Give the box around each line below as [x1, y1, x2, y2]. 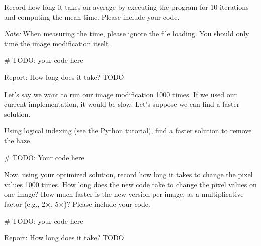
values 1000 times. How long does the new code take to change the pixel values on [4, 179, 257, 189]
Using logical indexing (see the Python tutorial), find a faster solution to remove [4, 125, 252, 136]
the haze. [4, 135, 32, 145]
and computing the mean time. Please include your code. [4, 11, 180, 22]
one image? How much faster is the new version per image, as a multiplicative [4, 189, 244, 199]
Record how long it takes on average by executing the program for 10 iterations [4, 2, 249, 12]
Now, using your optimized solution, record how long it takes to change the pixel [4, 169, 253, 180]
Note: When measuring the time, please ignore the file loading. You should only [4, 28, 249, 39]
